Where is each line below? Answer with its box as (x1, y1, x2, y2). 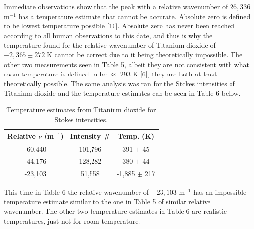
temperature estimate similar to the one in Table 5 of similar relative (4, 196, 211, 206)
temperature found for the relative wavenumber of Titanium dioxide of (4, 40, 216, 50)
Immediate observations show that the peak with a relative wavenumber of (4, 1, 228, 11)
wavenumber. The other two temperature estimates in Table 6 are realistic (4, 205, 227, 216)
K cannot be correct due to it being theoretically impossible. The (46, 49, 243, 59)
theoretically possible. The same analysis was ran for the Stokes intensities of (4, 78, 235, 88)
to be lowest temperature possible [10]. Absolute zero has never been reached (4, 21, 235, 31)
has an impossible (193, 186, 247, 197)
